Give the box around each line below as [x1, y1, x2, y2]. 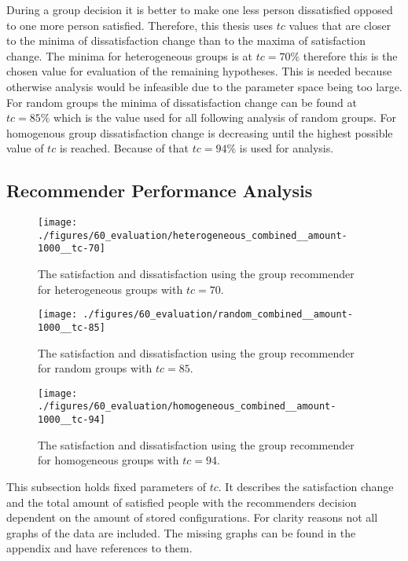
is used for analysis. [239, 140, 334, 156]
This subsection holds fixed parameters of [6, 478, 207, 494]
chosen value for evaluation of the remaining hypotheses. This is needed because [6, 63, 392, 79]
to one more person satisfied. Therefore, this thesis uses [6, 16, 274, 33]
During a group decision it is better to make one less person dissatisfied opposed [6, 2, 393, 17]
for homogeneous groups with [38, 452, 179, 468]
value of [6, 140, 44, 156]
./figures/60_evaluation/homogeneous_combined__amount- [38, 401, 336, 412]
